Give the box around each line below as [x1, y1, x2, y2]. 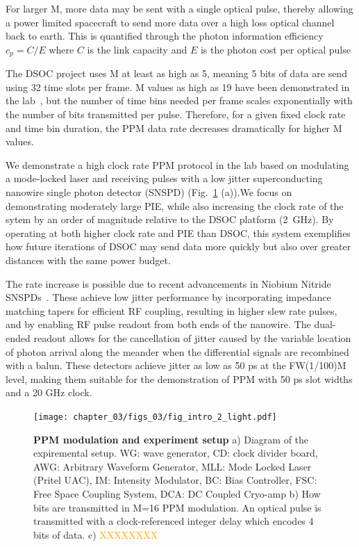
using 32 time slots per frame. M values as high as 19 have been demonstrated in [6, 79, 350, 94]
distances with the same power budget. [6, 252, 171, 267]
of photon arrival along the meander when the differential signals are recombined [6, 344, 349, 359]
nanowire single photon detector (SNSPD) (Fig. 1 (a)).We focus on [6, 184, 292, 199]
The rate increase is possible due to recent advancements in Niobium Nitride [6, 276, 331, 291]
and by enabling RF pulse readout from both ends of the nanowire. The [6, 317, 311, 332]
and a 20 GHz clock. [6, 385, 92, 400]
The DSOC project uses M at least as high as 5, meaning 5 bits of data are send [6, 66, 347, 81]
